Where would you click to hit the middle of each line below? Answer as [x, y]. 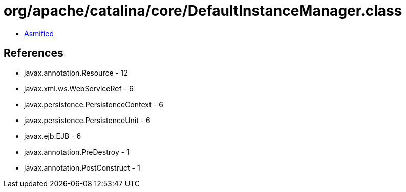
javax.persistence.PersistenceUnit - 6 [87, 120]
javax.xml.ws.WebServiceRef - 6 [79, 88]
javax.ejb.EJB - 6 [53, 136]
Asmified [39, 33]
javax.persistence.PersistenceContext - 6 [94, 104]
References [34, 53]
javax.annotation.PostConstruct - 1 [82, 167]
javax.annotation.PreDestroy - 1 [77, 152]
